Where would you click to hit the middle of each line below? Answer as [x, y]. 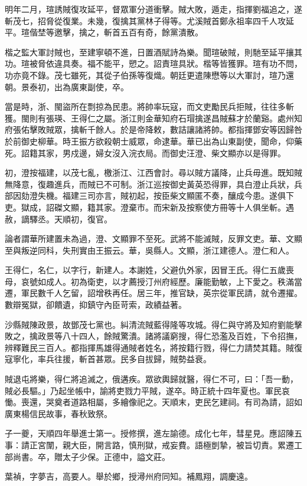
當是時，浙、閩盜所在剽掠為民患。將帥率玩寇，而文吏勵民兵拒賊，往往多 [145, 106]
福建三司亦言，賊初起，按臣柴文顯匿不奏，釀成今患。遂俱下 [178, 196]
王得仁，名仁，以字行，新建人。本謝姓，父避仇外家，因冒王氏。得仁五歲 [145, 270]
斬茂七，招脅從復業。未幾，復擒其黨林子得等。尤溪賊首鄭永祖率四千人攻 [145, 20]
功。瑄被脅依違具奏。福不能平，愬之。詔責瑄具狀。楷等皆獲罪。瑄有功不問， [153, 63]
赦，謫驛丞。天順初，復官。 [58, 219]
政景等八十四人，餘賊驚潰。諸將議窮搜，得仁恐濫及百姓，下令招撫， [170, 336]
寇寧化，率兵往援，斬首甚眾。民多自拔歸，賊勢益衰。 [108, 359]
